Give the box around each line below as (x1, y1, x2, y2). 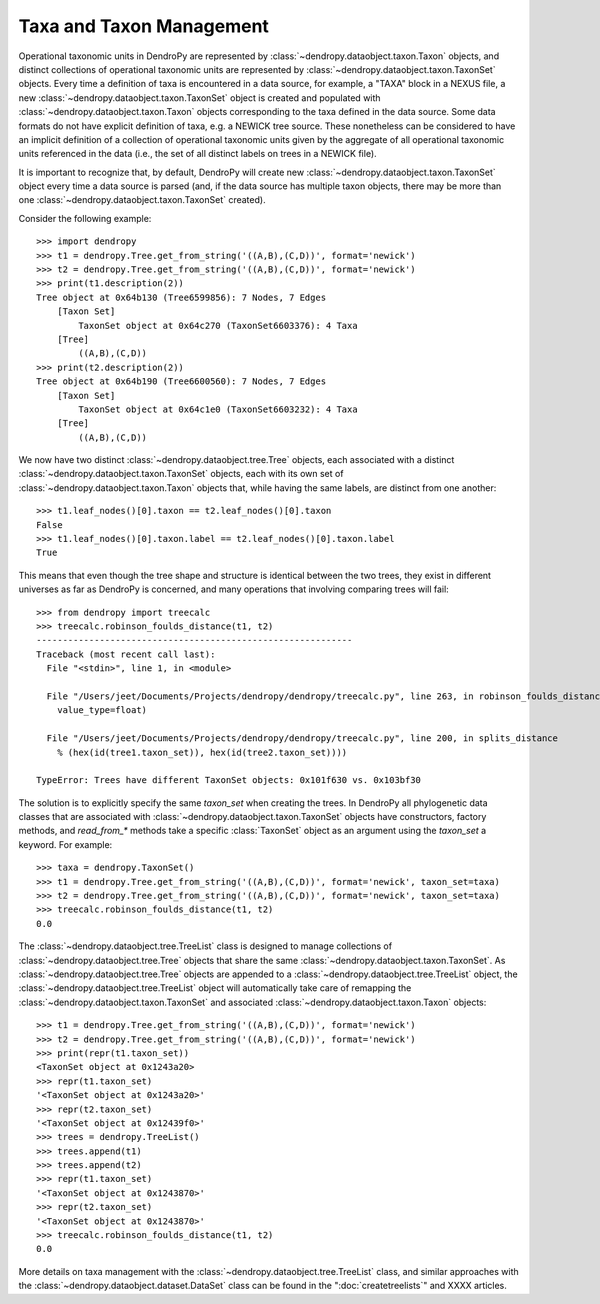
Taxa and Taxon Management (18, 15, 270, 37)
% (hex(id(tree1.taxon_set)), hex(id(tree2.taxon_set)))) (56, 746, 348, 758)
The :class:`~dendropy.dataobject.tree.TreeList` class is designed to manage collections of (18, 940, 393, 952)
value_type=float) (56, 705, 148, 716)
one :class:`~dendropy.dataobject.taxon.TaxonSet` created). (18, 194, 266, 206)
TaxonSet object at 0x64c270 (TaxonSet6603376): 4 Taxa (78, 320, 359, 331)
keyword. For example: (18, 838, 113, 850)
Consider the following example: (18, 212, 152, 224)
